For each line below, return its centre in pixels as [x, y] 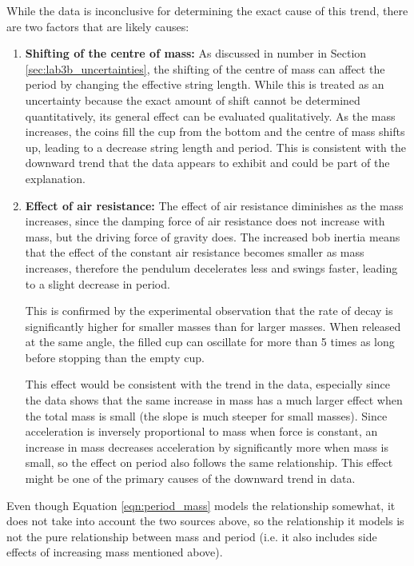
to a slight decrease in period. [98, 283]
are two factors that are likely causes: [98, 26]
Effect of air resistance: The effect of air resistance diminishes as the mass [214, 205]
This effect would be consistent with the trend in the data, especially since [207, 384]
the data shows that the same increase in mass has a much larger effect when [214, 400]
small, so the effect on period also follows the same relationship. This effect [209, 462]
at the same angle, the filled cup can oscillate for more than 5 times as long [210, 342]
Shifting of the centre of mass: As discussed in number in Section [196, 53]
